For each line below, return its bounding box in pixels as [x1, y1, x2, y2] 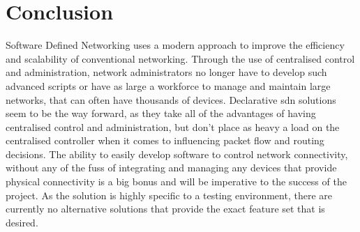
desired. [6, 215, 38, 229]
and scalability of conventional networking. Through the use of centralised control [6, 51, 355, 65]
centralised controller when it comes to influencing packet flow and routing [6, 133, 324, 148]
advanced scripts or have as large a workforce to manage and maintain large [6, 78, 331, 93]
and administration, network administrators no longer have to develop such [6, 65, 327, 79]
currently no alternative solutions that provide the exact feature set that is [6, 201, 325, 216]
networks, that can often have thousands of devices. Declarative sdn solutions [6, 92, 336, 107]
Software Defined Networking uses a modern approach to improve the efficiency [6, 38, 345, 52]
